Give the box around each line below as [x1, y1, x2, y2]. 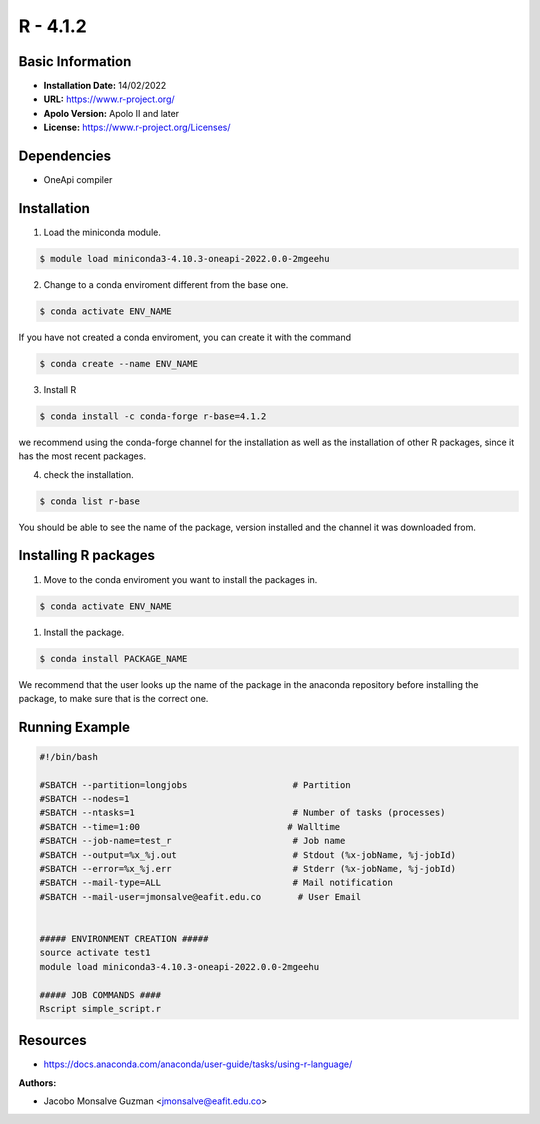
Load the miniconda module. [43, 226, 162, 239]
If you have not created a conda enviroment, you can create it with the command [18, 331, 352, 343]
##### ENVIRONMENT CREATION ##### [39, 933, 209, 944]
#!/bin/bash [39, 751, 99, 762]
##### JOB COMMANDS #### [39, 989, 162, 1000]
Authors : [18, 1076, 57, 1089]
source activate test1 [39, 947, 151, 959]
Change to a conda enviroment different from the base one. [43, 279, 289, 291]
